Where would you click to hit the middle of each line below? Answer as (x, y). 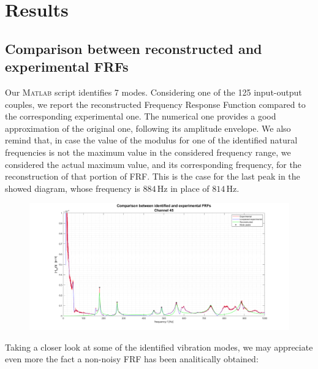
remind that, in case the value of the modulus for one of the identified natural (151, 140)
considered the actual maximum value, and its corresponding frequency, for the (153, 164)
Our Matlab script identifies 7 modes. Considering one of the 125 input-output (153, 92)
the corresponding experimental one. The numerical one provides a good (141, 116)
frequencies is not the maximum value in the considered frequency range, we (148, 152)
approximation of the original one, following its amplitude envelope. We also (148, 128)
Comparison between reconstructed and (134, 48)
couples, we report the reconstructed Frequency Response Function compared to (155, 104)
